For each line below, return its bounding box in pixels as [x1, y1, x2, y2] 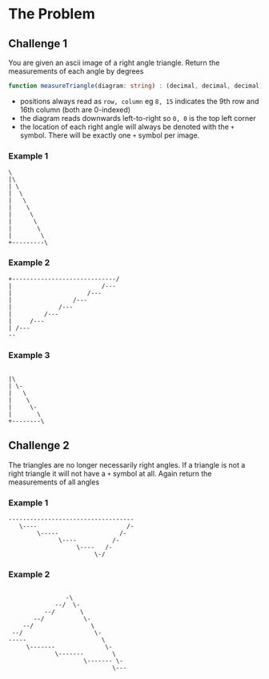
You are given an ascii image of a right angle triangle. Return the [8, 58, 220, 67]
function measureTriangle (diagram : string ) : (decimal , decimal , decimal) [8, 82, 263, 90]
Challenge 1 [8, 37, 68, 50]
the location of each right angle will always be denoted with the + [19, 122, 235, 131]
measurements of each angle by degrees [8, 66, 144, 76]
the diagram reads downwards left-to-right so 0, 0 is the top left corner [19, 113, 256, 123]
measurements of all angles [8, 477, 100, 487]
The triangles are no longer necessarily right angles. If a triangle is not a [8, 460, 246, 469]
